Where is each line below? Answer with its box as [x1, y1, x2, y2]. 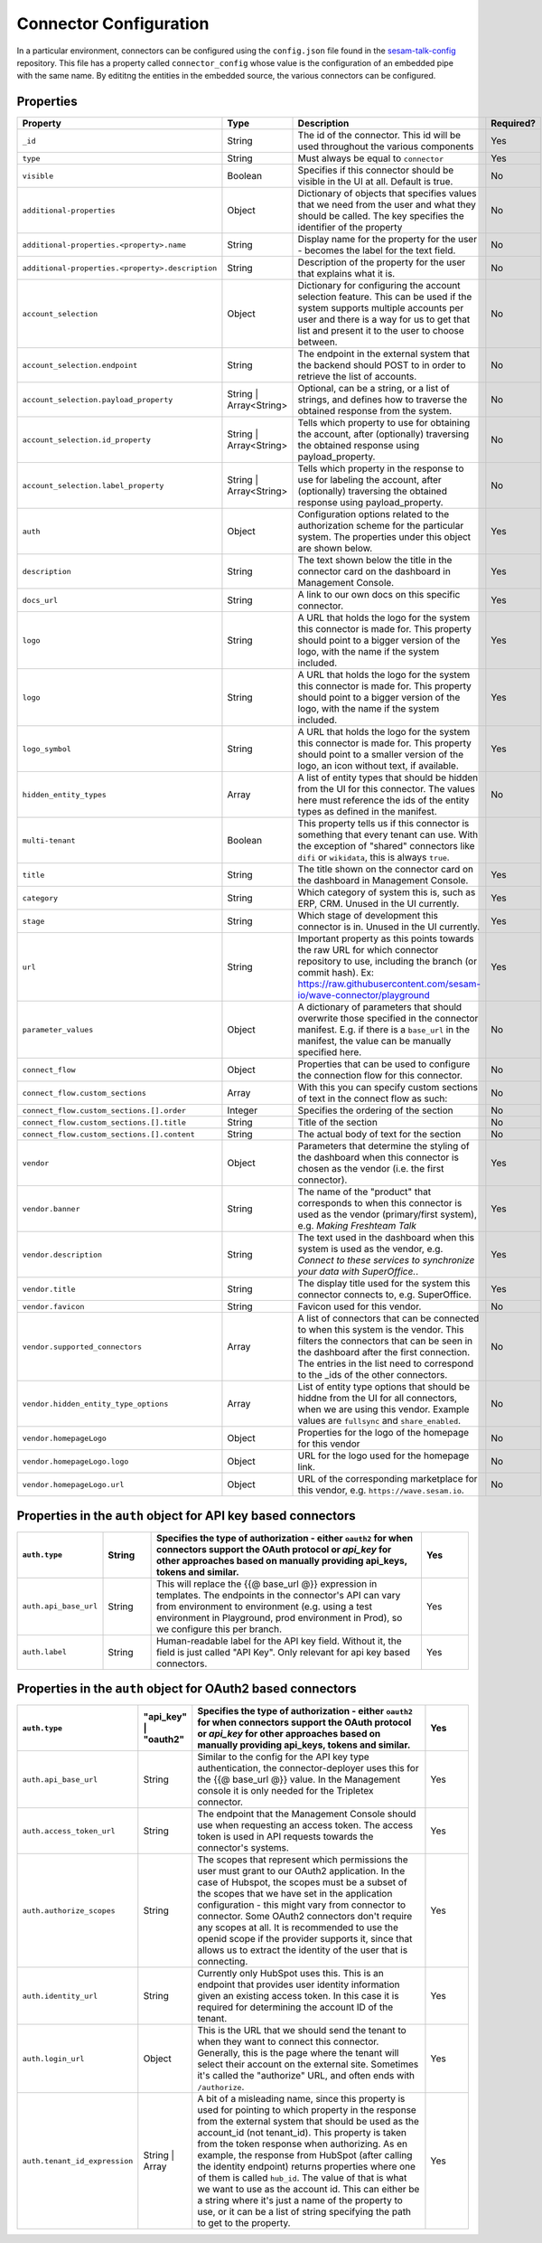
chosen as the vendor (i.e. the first [297, 1163, 444, 1175]
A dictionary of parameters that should [297, 1001, 463, 1013]
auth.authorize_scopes [22, 1906, 117, 1916]
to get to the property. [197, 2217, 291, 2229]
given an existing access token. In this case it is [197, 1990, 399, 2003]
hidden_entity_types [22, 789, 107, 799]
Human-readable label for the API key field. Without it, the [155, 1635, 402, 1647]
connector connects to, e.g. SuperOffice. [297, 1288, 472, 1301]
